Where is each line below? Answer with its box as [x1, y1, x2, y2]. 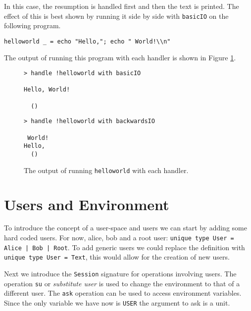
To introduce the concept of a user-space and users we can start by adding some [4, 222, 247, 233]
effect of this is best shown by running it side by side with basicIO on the [4, 10, 229, 21]
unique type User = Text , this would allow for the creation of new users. [4, 252, 230, 262]
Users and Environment [4, 194, 169, 214]
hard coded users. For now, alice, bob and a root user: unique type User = [4, 232, 234, 243]
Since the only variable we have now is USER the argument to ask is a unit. [4, 297, 230, 308]
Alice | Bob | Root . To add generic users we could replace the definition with [4, 242, 245, 252]
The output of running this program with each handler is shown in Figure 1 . [4, 52, 236, 62]
